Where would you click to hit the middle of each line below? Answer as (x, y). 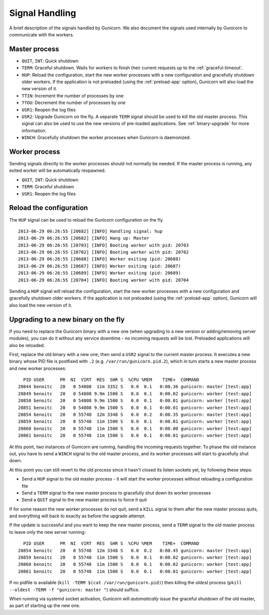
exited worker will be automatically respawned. (58, 171)
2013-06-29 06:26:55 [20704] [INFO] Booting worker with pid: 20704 (103, 280)
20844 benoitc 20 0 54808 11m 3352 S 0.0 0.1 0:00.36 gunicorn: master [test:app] (135, 387)
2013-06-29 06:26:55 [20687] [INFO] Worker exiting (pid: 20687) (100, 266)
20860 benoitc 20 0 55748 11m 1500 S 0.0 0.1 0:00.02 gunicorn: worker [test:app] (135, 564)
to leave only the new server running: (47, 532)
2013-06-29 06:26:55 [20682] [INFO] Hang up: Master (84, 238)
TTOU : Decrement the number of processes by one (73, 103)
